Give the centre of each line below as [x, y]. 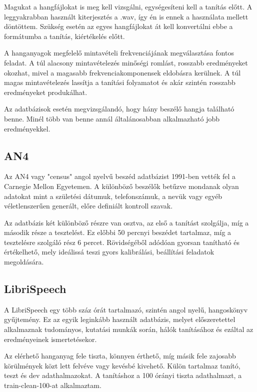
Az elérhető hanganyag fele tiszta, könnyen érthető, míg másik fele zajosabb [120, 356]
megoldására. [24, 262]
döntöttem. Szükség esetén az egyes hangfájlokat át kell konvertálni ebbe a [118, 26]
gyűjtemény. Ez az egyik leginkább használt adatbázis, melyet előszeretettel [120, 319]
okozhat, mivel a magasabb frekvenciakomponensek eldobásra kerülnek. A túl [122, 72]
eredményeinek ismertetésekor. [50, 339]
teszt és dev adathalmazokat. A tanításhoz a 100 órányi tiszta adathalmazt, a [123, 375]
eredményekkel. [27, 128]
